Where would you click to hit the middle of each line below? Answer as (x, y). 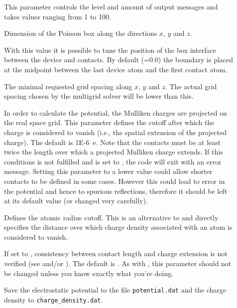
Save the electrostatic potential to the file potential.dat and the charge (115, 290)
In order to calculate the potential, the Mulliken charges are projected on (116, 112)
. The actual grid (191, 86)
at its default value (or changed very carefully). (76, 201)
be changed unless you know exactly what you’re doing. (89, 273)
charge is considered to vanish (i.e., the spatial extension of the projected (115, 132)
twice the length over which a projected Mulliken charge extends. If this (114, 152)
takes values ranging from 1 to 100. (58, 16)
